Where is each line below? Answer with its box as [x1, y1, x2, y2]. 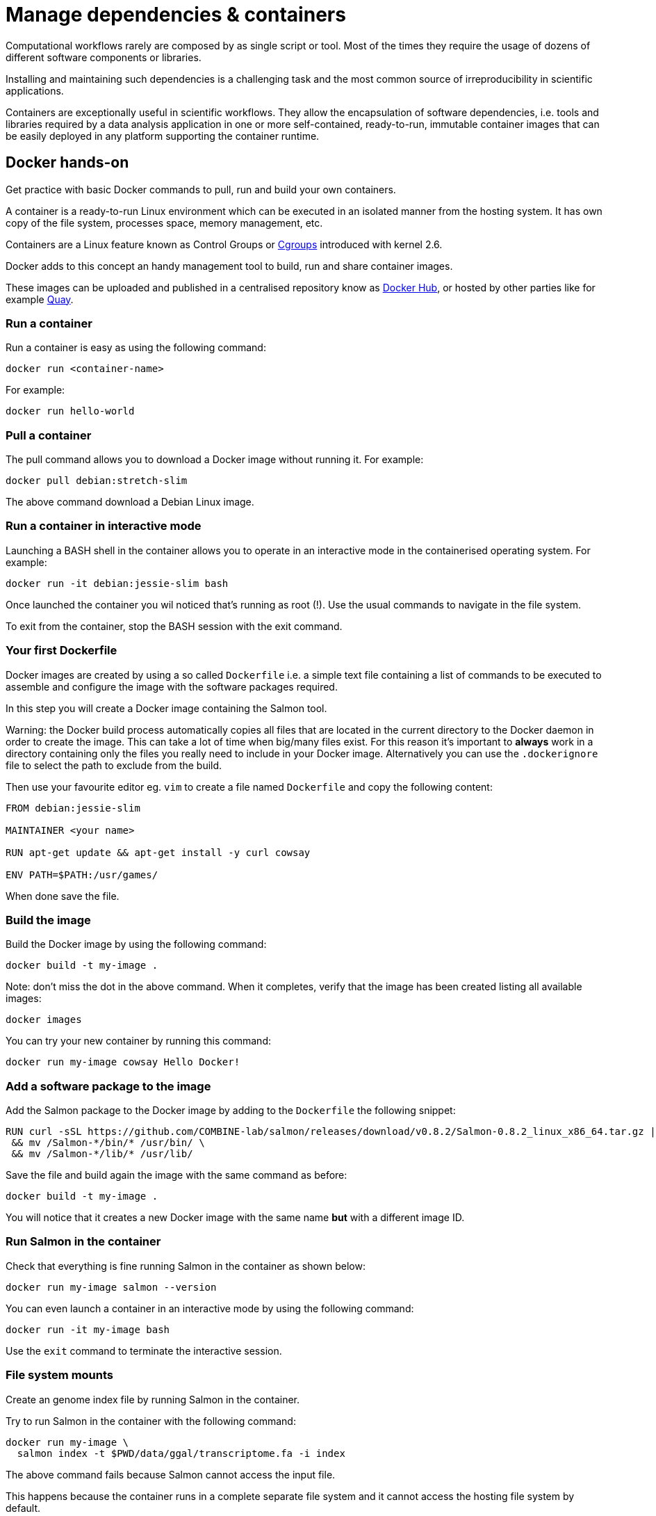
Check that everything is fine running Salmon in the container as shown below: [6, 1259, 366, 1272]
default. [6, 1501, 41, 1514]
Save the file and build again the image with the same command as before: [6, 1169, 347, 1182]
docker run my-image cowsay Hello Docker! [6, 1056, 240, 1068]
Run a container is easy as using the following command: [6, 341, 266, 354]
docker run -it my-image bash [6, 1323, 170, 1335]
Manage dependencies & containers [6, 3, 346, 26]
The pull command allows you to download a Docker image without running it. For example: [6, 453, 424, 466]
